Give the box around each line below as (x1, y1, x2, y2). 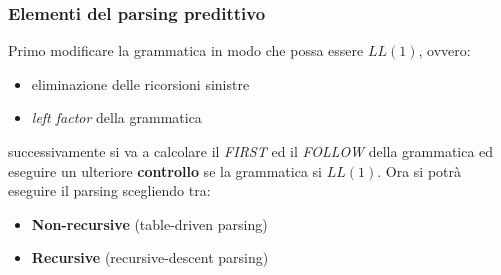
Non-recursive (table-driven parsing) (31, 213, 268, 234)
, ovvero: (418, 40, 471, 61)
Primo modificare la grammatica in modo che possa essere (8, 40, 364, 61)
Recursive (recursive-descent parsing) (31, 247, 269, 268)
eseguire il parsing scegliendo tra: (8, 180, 211, 201)
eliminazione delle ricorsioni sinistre (31, 73, 250, 94)
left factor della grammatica (31, 107, 202, 128)
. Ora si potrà (377, 160, 462, 181)
